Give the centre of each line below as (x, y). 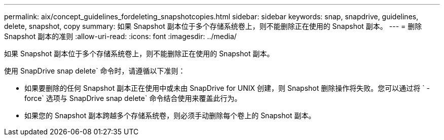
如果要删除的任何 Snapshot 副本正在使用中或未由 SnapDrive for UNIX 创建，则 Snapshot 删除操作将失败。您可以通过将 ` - (227, 88)
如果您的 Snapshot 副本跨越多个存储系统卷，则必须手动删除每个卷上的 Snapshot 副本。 (170, 115)
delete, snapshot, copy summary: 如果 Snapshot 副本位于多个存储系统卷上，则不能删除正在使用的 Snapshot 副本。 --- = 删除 (213, 26)
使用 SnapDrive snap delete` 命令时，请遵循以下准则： (95, 71)
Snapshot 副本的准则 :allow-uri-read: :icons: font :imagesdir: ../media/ (120, 36)
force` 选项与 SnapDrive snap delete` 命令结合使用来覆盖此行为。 (133, 98)
